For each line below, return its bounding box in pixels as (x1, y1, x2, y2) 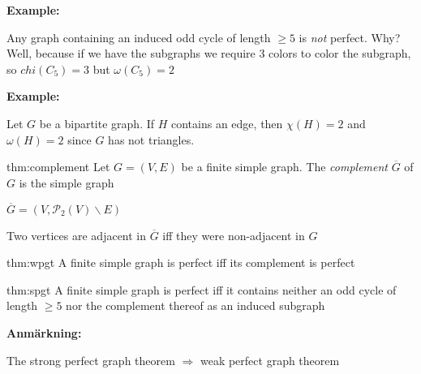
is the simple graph (19, 174, 114, 191)
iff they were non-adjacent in (162, 226, 305, 243)
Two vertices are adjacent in (6, 226, 147, 243)
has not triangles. (108, 131, 195, 148)
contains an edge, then (171, 114, 283, 131)
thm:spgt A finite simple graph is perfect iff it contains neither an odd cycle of (6, 281, 397, 298)
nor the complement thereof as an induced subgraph (66, 297, 325, 314)
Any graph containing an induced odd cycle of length (6, 28, 271, 45)
